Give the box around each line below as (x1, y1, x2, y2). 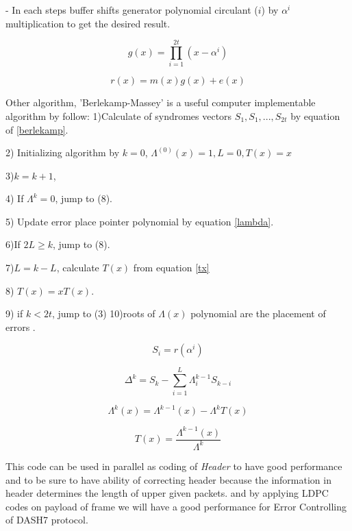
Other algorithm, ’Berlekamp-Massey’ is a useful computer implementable (5, 95, 316, 110)
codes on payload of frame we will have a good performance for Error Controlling (5, 499, 347, 513)
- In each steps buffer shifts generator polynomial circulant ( (5, 3, 258, 16)
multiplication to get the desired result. (5, 16, 171, 30)
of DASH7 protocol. (5, 513, 88, 527)
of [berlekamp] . (5, 122, 68, 136)
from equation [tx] (133, 260, 210, 275)
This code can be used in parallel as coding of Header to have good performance (5, 458, 342, 473)
